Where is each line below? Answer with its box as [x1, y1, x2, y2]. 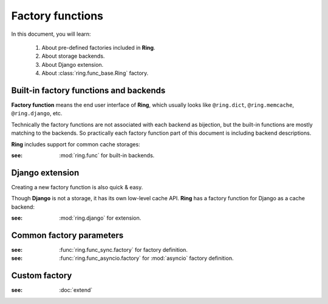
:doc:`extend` [59, 286, 93, 294]
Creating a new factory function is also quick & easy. [11, 183, 143, 191]
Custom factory [11, 271, 72, 281]
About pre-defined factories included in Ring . [41, 44, 155, 51]
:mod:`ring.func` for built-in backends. [59, 152, 155, 159]
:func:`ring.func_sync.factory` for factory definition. [59, 246, 188, 253]
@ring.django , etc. [11, 110, 63, 117]
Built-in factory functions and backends [11, 85, 166, 95]
